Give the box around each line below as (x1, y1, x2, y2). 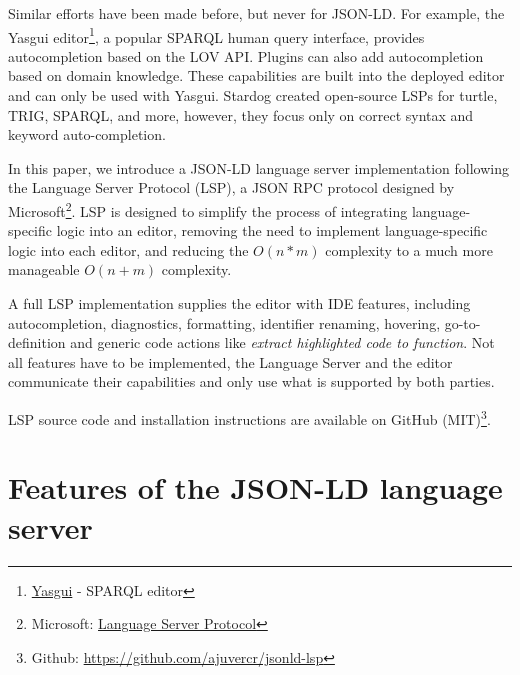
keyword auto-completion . (8, 124, 166, 145)
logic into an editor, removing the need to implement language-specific (56, 220, 488, 241)
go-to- (444, 312, 481, 333)
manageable (8, 259, 80, 280)
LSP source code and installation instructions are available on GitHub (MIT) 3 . (8, 406, 491, 429)
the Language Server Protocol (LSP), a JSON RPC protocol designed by (8, 177, 455, 198)
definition (8, 332, 66, 353)
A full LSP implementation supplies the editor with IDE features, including (8, 293, 471, 314)
